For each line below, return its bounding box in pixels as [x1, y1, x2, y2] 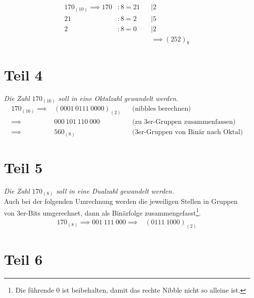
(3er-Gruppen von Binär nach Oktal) [132, 129, 243, 136]
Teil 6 [4, 249, 43, 269]
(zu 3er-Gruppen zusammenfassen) [132, 118, 236, 125]
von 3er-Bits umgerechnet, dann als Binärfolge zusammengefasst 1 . [4, 206, 201, 218]
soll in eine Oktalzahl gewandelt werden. [58, 93, 178, 103]
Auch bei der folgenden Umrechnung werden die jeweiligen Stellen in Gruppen [4, 196, 238, 206]
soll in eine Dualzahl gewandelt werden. [56, 185, 174, 196]
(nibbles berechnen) [132, 105, 191, 113]
